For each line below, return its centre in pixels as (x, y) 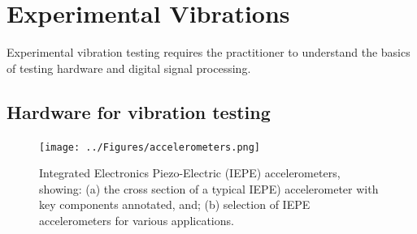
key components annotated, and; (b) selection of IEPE (175, 204)
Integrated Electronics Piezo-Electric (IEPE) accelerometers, (190, 173)
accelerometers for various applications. (137, 220)
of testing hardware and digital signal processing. (129, 68)
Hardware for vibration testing (139, 111)
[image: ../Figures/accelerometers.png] (150, 147)
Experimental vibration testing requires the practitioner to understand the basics (208, 52)
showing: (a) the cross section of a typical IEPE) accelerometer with (209, 188)
